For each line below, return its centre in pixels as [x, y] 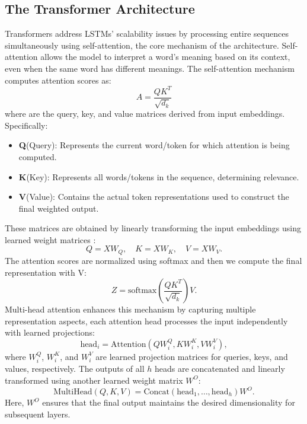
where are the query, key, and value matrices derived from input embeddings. [145, 114]
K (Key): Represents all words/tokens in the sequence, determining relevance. [159, 176]
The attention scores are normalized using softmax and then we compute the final [153, 260]
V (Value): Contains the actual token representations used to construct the [154, 197]
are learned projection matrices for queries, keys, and [192, 356]
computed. [38, 156]
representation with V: [46, 272]
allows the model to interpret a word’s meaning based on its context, [165, 57]
